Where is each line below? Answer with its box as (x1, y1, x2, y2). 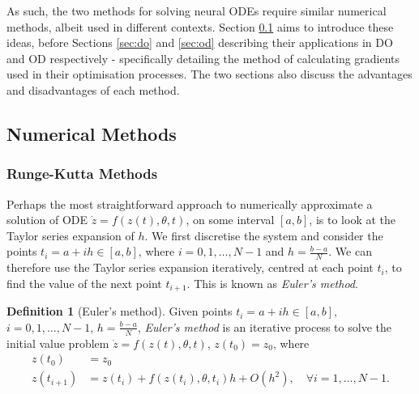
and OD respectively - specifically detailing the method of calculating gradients (6, 49, 400, 66)
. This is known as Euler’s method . (186, 274, 358, 291)
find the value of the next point (6, 274, 162, 291)
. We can (328, 243, 372, 260)
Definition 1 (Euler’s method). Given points (6, 303, 233, 320)
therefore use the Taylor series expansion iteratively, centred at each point (6, 259, 374, 276)
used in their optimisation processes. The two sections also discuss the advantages (6, 66, 413, 83)
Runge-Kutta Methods (6, 163, 158, 184)
